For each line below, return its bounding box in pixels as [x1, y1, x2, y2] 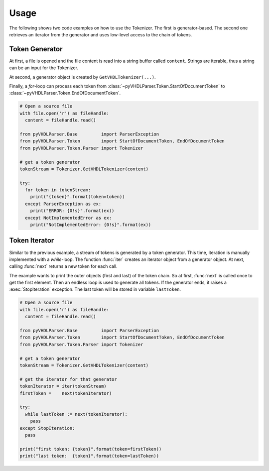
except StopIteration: [19, 425, 75, 431]
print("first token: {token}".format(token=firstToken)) [19, 446, 162, 452]
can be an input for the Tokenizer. [9, 65, 78, 71]
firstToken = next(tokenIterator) [19, 390, 112, 396]
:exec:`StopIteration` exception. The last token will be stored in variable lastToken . [9, 286, 181, 292]
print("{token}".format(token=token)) [30, 194, 125, 200]
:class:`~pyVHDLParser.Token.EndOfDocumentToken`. [9, 90, 121, 96]
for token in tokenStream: [25, 187, 91, 193]
